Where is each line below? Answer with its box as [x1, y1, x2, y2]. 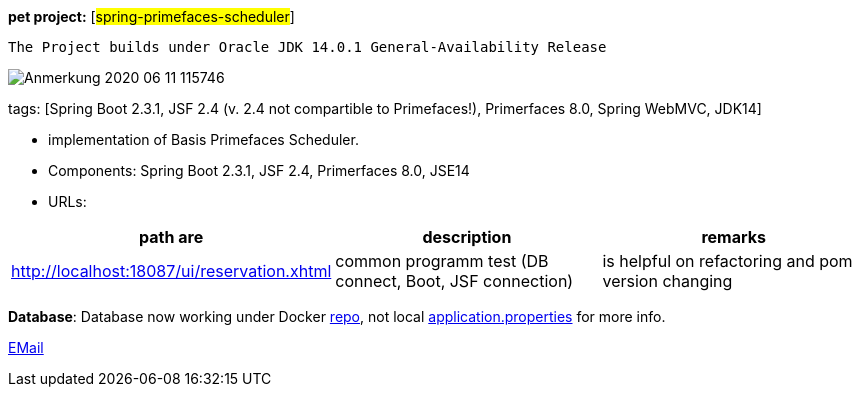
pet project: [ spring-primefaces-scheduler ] [8, 8, 295, 25]
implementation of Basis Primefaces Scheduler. [48, 131, 359, 148]
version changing [602, 271, 733, 291]
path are [139, 227, 204, 247]
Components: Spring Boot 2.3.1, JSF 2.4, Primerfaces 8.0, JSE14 [48, 162, 470, 179]
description [422, 227, 512, 247]
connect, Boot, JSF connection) [335, 271, 574, 291]
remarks [701, 227, 767, 247]
